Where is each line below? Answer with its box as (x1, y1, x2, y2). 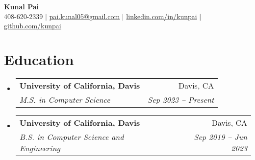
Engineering (19, 142, 60, 154)
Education (4, 49, 74, 69)
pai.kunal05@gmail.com (49, 11, 120, 21)
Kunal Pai (4, 1, 39, 11)
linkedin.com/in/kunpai (126, 11, 197, 21)
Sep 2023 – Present (148, 93, 214, 105)
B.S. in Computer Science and (19, 131, 124, 142)
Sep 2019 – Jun (194, 131, 247, 142)
